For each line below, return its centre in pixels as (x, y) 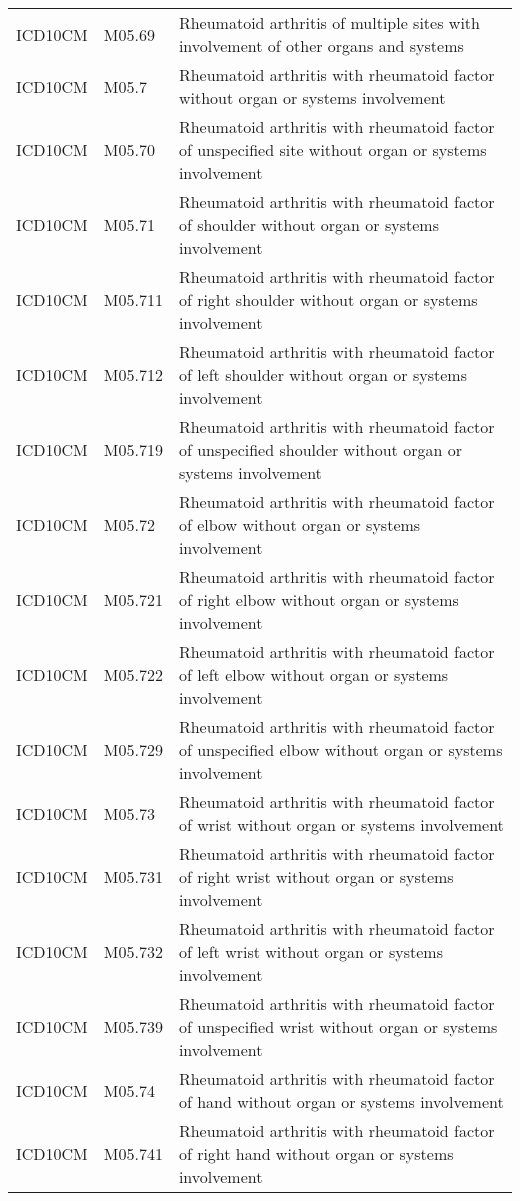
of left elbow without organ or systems (313, 674)
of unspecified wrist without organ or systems (338, 1026)
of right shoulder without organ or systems (328, 299)
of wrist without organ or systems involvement (341, 824)
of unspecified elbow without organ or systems (340, 749)
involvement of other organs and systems (321, 45)
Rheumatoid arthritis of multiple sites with (329, 22)
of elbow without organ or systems (299, 524)
